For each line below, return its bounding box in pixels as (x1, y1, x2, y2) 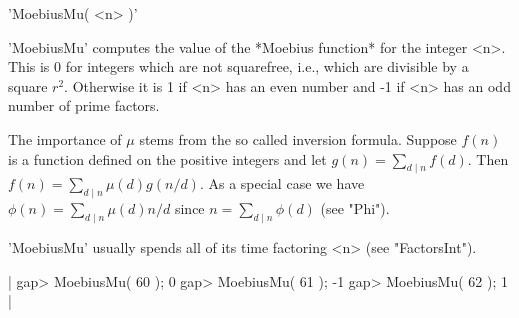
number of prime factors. (8, 95, 160, 116)
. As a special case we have (199, 173, 365, 194)
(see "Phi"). (320, 198, 390, 219)
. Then (467, 148, 509, 169)
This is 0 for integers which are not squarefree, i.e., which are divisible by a (8, 56, 469, 77)
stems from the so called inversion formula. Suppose (139, 128, 457, 149)
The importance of (8, 128, 122, 149)
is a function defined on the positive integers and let (8, 148, 327, 169)
